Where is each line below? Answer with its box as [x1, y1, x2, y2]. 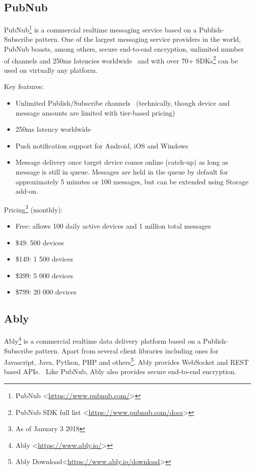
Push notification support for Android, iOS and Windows [15, 140, 188, 150]
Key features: [4, 81, 44, 91]
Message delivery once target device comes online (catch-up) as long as [15, 157, 229, 167]
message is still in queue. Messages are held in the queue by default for [15, 167, 229, 177]
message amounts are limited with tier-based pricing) [15, 107, 175, 117]
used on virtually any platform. [4, 64, 98, 75]
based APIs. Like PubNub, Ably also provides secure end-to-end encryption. [4, 366, 237, 377]
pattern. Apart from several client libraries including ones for [35, 345, 219, 355]
